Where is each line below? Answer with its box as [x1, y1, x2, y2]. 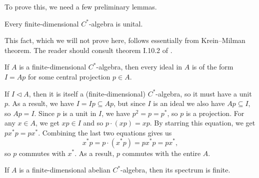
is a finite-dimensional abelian [19, 164, 110, 175]
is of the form [191, 61, 233, 72]
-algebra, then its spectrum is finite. [120, 164, 230, 175]
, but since [113, 98, 145, 108]
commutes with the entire [122, 147, 201, 158]
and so [83, 117, 103, 128]
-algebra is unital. [88, 18, 143, 28]
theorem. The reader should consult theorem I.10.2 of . [4, 44, 172, 55]
